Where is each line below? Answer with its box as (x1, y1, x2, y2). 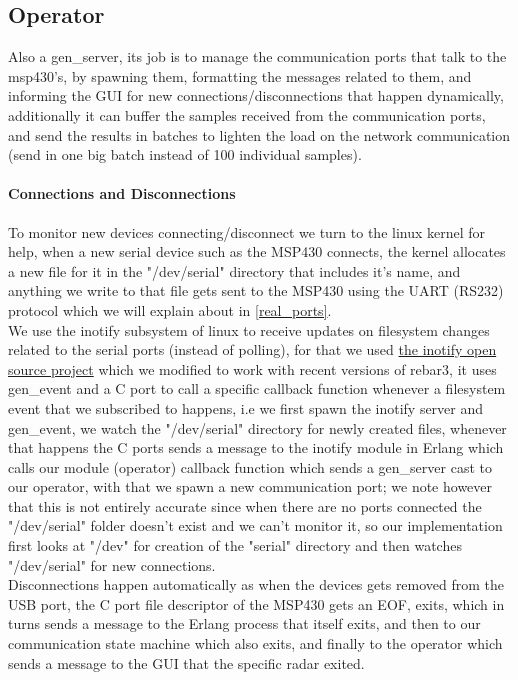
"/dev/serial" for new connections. (8, 554, 216, 575)
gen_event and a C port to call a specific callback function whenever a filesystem (8, 378, 506, 399)
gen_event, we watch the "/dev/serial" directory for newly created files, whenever (8, 417, 507, 438)
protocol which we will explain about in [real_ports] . (8, 299, 332, 320)
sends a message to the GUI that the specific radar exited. (8, 652, 365, 673)
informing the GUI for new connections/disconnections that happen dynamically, (8, 85, 504, 106)
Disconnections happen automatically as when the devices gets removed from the (8, 574, 505, 595)
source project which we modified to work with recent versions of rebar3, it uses (8, 358, 497, 379)
